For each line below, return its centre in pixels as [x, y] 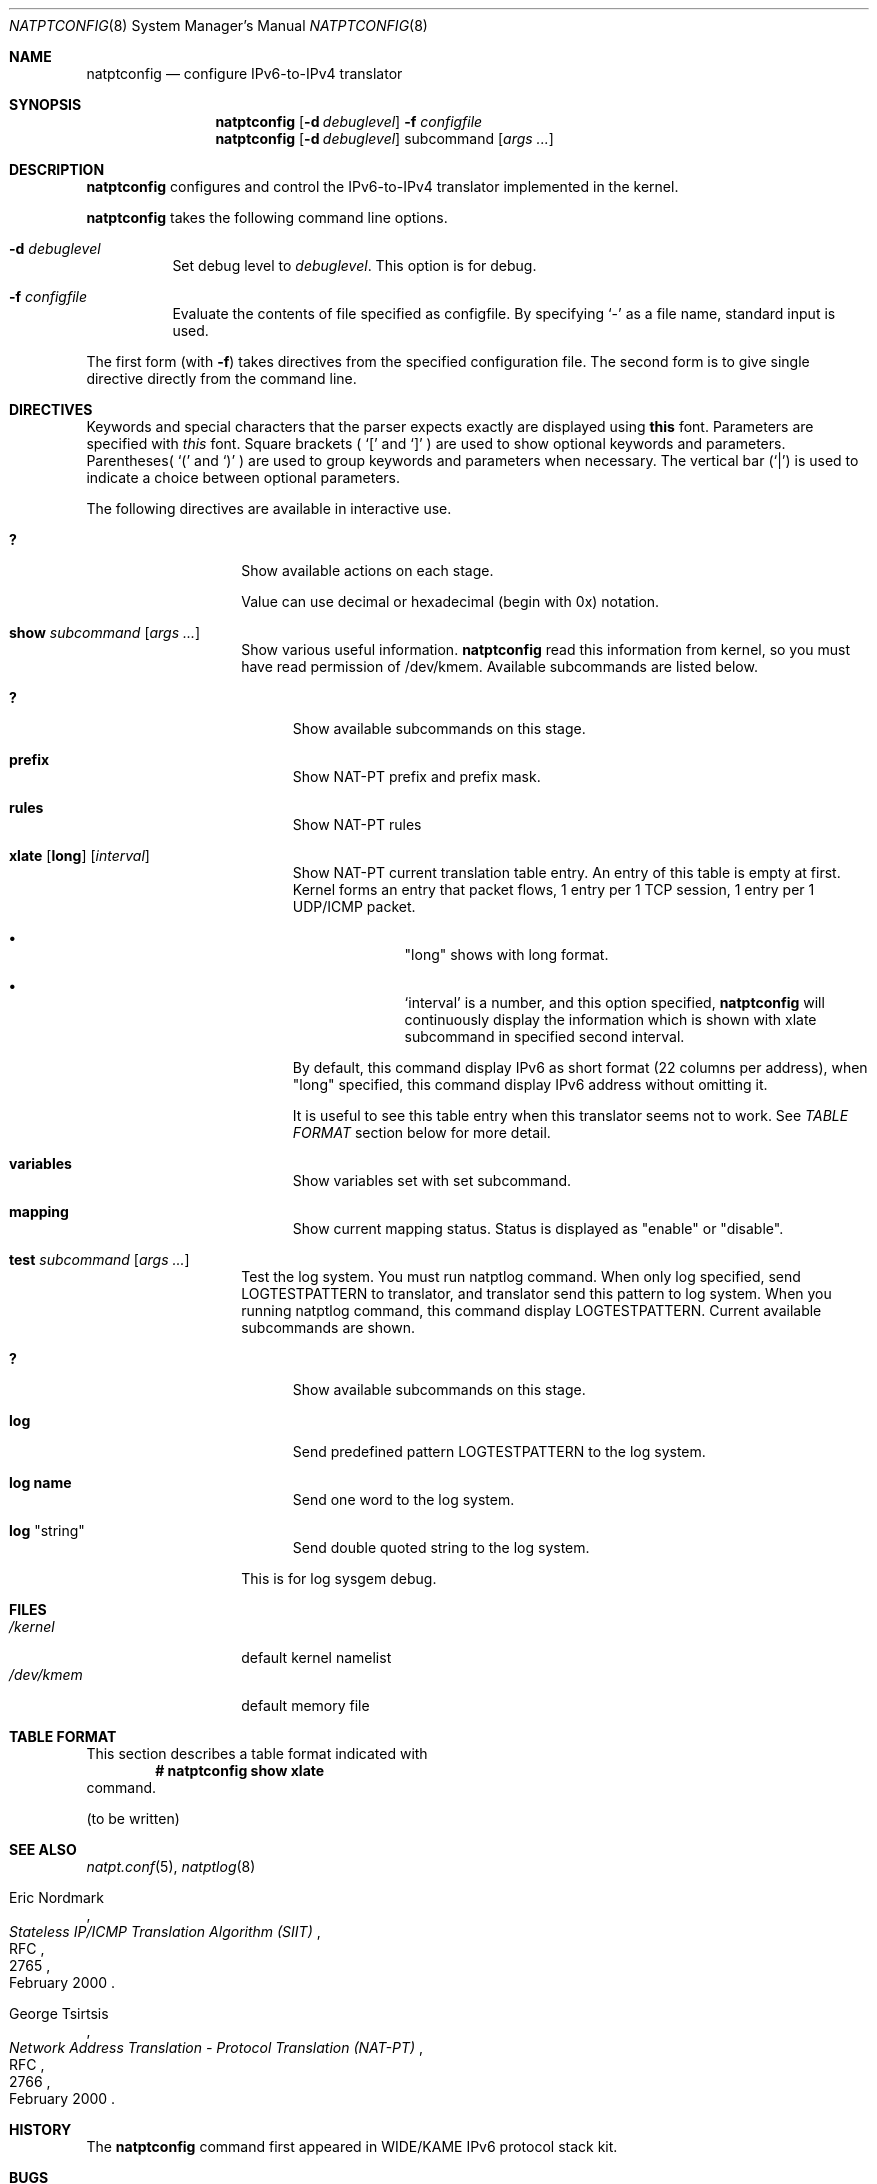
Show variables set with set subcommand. [432, 1180]
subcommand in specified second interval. [544, 1036]
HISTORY [40, 2129]
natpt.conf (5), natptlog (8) [171, 1866]
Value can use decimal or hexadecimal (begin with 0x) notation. [450, 601]
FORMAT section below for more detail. [421, 1132]
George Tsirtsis [59, 2013]
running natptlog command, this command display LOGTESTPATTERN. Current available [531, 1310]
